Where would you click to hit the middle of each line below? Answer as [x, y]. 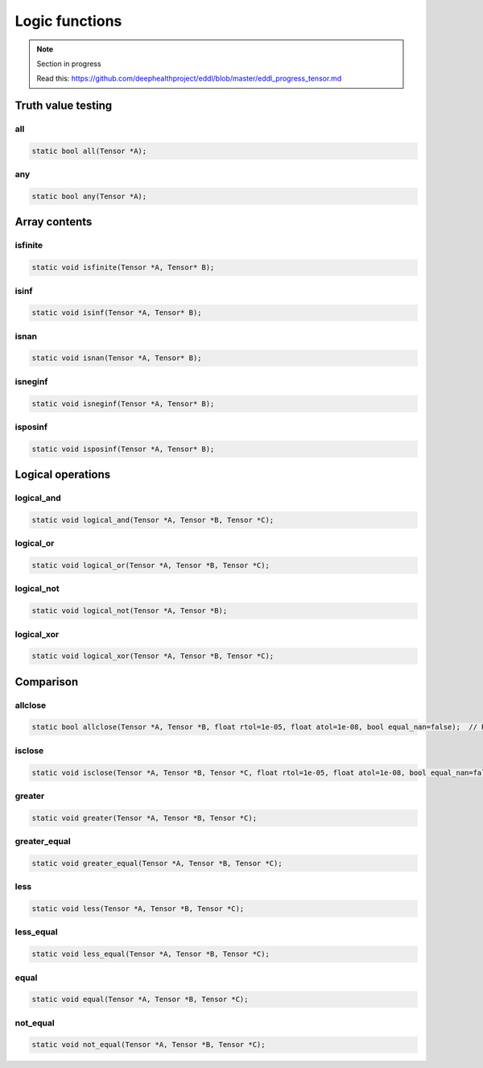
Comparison [47, 682]
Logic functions [68, 21]
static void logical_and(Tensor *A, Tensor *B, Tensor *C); [153, 520]
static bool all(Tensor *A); [89, 151]
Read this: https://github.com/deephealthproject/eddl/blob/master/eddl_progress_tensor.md [189, 79]
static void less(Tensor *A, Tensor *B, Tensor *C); [138, 909]
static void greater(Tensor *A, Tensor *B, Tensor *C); [144, 818]
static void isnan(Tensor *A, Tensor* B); [117, 358]
